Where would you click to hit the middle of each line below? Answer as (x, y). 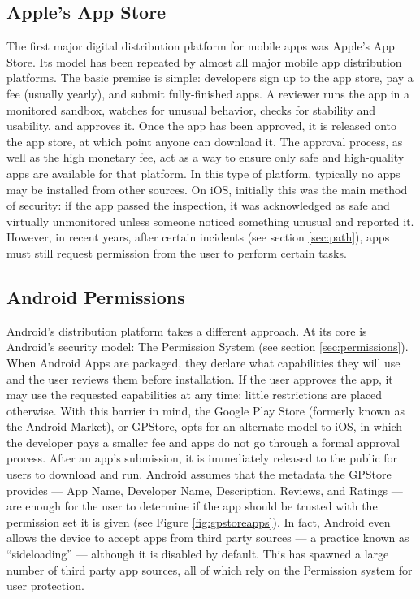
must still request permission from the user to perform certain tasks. (177, 252)
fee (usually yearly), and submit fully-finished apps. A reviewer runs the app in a (208, 93)
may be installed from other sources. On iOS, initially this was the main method (207, 189)
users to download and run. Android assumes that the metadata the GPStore (199, 474)
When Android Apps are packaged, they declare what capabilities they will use (204, 362)
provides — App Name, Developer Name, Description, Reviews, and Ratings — (205, 490)
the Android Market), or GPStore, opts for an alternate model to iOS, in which (205, 426)
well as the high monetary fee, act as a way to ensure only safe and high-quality (206, 157)
